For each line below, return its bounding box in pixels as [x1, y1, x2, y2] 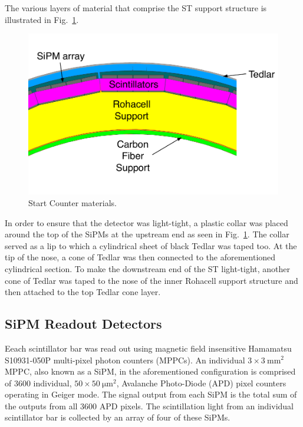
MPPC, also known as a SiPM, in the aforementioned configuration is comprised [5, 365, 296, 378]
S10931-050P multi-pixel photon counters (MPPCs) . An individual [5, 353, 245, 366]
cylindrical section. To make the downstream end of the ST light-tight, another [5, 262, 291, 274]
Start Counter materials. [28, 196, 117, 208]
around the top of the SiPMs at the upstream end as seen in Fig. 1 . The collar [5, 228, 289, 240]
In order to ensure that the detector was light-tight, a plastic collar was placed [5, 216, 288, 229]
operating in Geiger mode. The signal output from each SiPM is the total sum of [5, 388, 297, 400]
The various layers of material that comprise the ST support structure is [5, 2, 267, 14]
